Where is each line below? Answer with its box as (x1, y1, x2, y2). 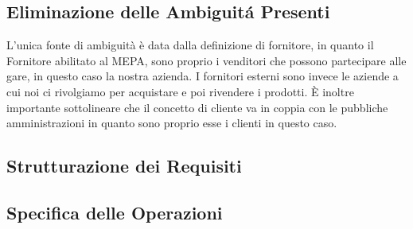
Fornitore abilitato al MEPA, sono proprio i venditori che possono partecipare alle (6, 52, 407, 68)
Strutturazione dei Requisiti (6, 153, 242, 178)
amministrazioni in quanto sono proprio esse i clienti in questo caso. (6, 114, 337, 131)
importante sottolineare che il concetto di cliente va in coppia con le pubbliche (6, 99, 388, 115)
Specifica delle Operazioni (6, 200, 223, 224)
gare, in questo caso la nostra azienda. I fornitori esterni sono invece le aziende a (6, 68, 399, 84)
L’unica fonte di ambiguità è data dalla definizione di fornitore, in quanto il (6, 37, 374, 53)
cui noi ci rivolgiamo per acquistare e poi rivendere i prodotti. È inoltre (6, 83, 354, 99)
